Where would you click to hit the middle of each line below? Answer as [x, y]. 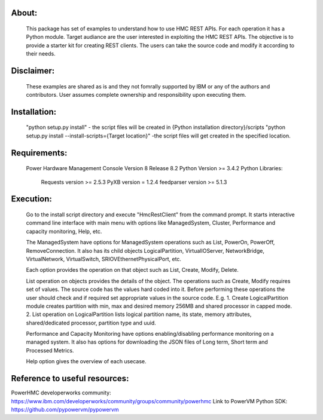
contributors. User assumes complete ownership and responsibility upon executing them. [136, 94]
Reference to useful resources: [70, 378]
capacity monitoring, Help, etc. [64, 231]
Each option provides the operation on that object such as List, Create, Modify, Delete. [132, 270]
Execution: [31, 199]
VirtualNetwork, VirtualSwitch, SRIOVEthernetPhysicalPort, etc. [104, 259]
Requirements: [39, 153]
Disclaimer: [33, 71]
